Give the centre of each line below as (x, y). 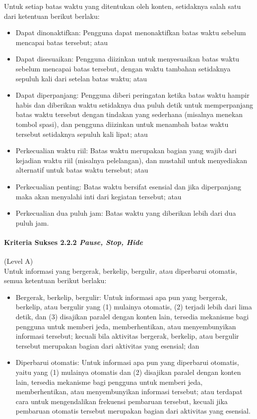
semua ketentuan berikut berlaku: (55, 280)
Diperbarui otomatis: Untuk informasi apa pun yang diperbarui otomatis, (127, 362)
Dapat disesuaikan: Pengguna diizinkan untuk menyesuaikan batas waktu (128, 59)
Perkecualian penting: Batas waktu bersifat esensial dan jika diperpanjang (128, 186)
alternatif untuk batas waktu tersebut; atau (82, 170)
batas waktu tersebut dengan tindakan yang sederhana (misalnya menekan (129, 114)
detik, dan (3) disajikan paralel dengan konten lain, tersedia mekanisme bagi (132, 317)
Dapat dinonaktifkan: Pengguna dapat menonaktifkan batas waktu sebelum (131, 32)
